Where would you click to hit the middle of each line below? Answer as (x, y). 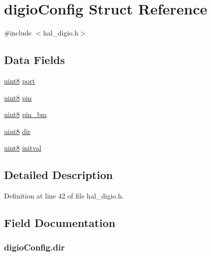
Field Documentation (60, 223)
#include (18, 33)
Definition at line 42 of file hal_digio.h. (64, 196)
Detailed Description (59, 175)
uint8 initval (23, 148)
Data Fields (35, 60)
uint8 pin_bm (25, 114)
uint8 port (20, 80)
